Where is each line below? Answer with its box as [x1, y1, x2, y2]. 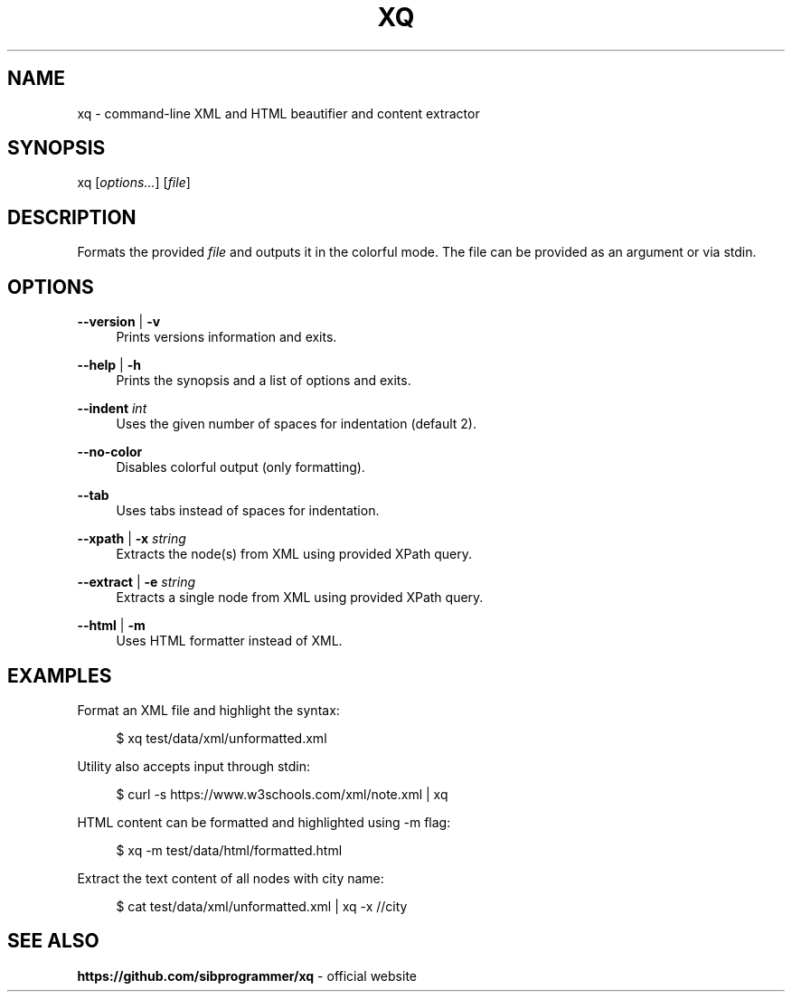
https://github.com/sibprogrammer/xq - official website [77, 967, 417, 984]
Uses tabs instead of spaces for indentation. [116, 503, 380, 519]
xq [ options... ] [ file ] [77, 174, 191, 191]
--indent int [77, 401, 147, 417]
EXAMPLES [7, 664, 112, 687]
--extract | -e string [77, 574, 196, 590]
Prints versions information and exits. [116, 329, 337, 345]
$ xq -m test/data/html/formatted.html [116, 842, 343, 858]
